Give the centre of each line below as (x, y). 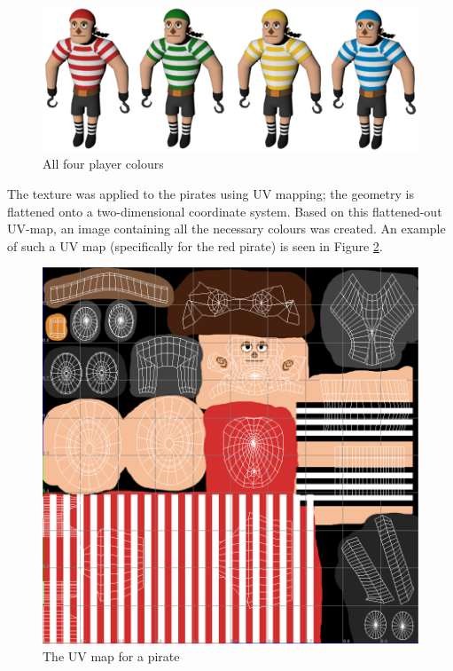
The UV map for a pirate (111, 655)
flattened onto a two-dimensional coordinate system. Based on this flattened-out (225, 211)
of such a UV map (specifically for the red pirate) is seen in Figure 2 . (195, 245)
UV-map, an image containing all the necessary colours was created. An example (226, 229)
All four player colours (103, 164)
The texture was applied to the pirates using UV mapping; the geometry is (211, 193)
